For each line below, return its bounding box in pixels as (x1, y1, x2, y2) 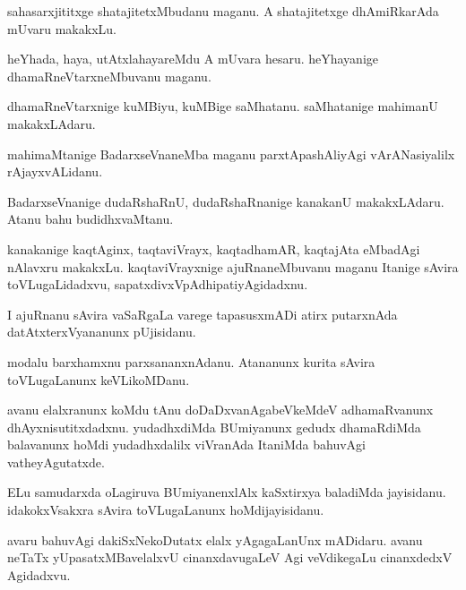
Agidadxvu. (7, 565, 71, 584)
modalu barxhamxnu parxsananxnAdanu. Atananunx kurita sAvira (7, 352, 375, 371)
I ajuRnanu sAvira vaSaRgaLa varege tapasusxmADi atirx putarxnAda (7, 304, 398, 323)
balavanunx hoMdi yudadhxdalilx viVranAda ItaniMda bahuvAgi (7, 435, 366, 454)
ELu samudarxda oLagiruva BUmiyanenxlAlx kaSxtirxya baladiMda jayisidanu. (7, 483, 446, 501)
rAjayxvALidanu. (7, 162, 103, 181)
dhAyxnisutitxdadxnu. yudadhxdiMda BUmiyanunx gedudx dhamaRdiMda (7, 417, 421, 436)
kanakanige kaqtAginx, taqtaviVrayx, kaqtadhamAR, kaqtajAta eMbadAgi (7, 239, 420, 258)
